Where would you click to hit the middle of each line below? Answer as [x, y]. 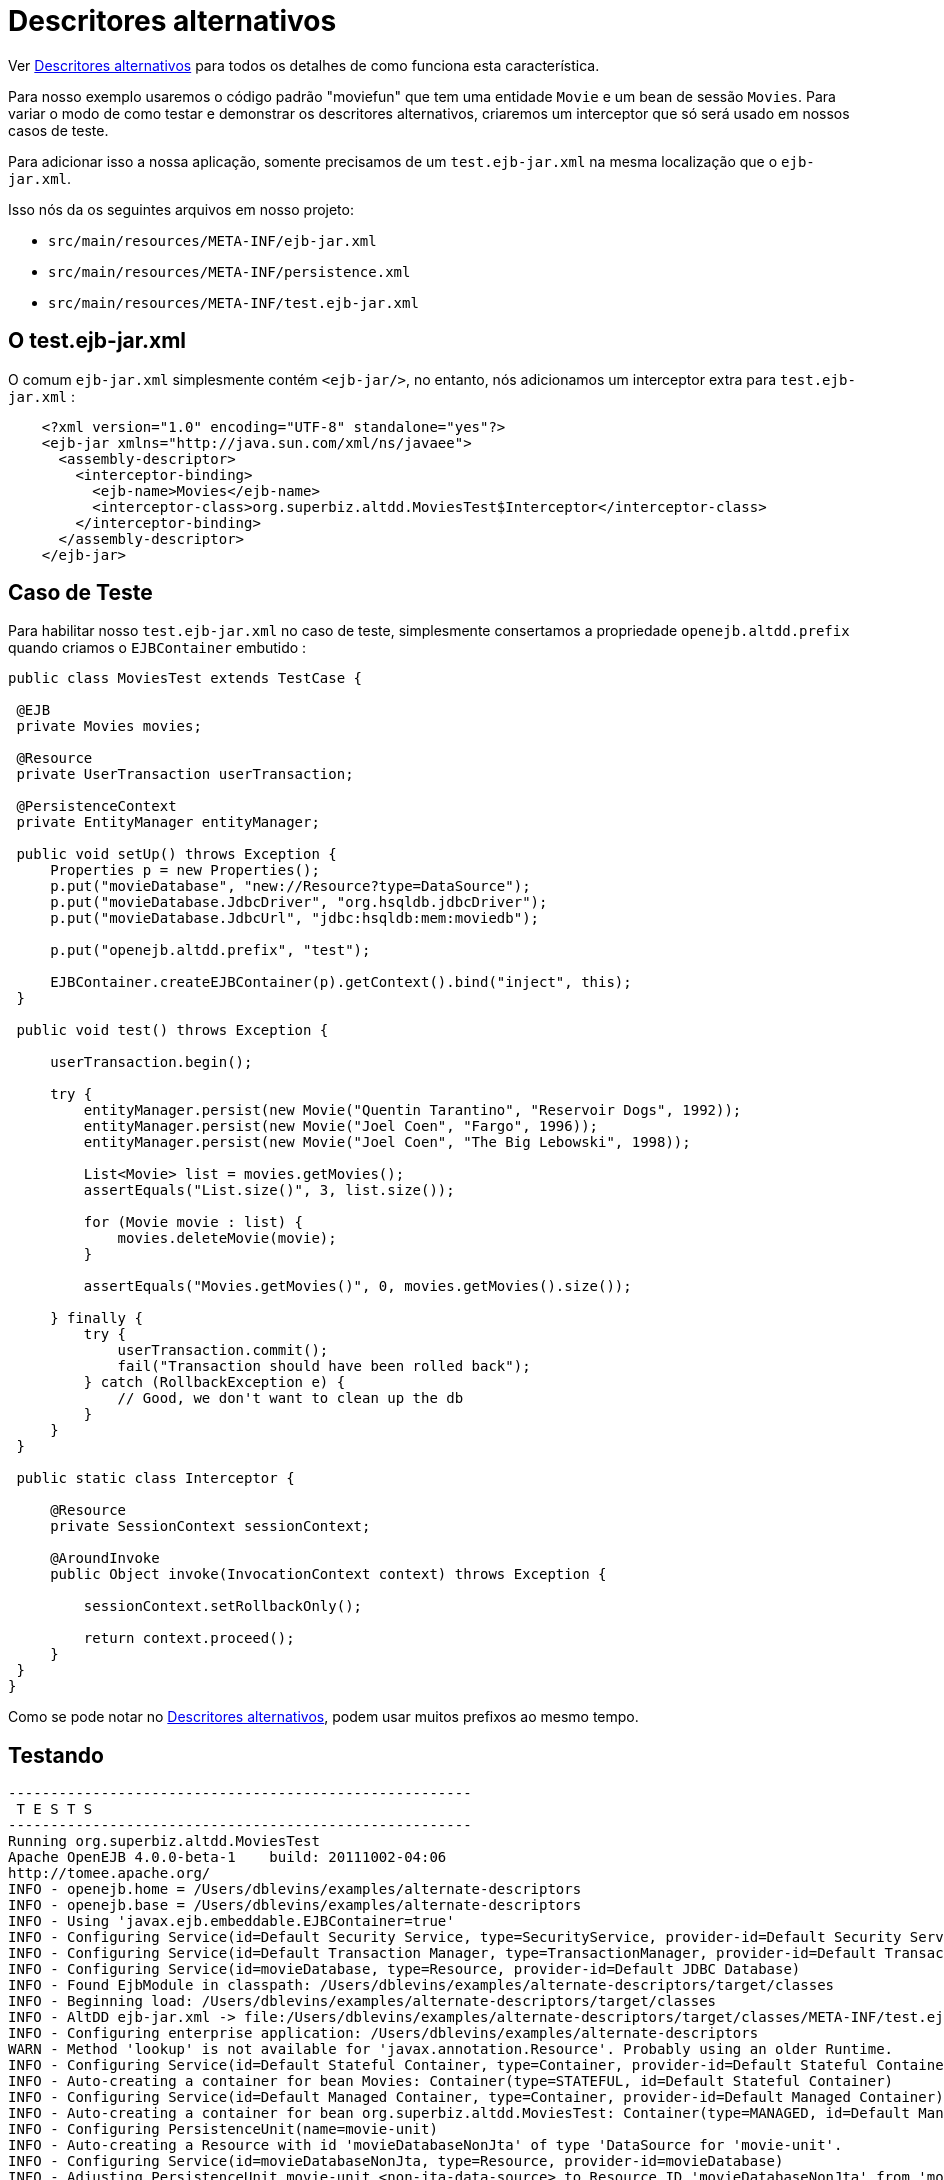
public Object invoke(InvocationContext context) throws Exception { [328, 1574]
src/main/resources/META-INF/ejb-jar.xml [212, 240]
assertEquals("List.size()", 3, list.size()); [269, 1190]
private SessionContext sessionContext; [210, 1526]
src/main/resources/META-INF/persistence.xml [229, 271]
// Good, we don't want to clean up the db [290, 1398]
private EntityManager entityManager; [168, 822]
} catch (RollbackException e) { [214, 1382]
